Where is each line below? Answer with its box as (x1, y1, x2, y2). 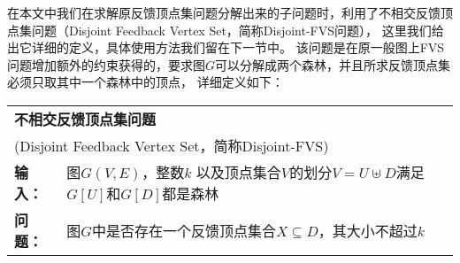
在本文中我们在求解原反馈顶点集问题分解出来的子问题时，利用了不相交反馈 (7, 4, 441, 21)
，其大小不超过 (318, 220, 418, 241)
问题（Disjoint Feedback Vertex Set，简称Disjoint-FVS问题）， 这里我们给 (31, 20, 444, 39)
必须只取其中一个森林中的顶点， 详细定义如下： (7, 73, 284, 91)
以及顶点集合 (195, 161, 281, 182)
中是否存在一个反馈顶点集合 (91, 220, 276, 241)
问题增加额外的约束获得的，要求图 (7, 55, 205, 73)
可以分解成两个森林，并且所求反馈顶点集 (215, 55, 451, 73)
